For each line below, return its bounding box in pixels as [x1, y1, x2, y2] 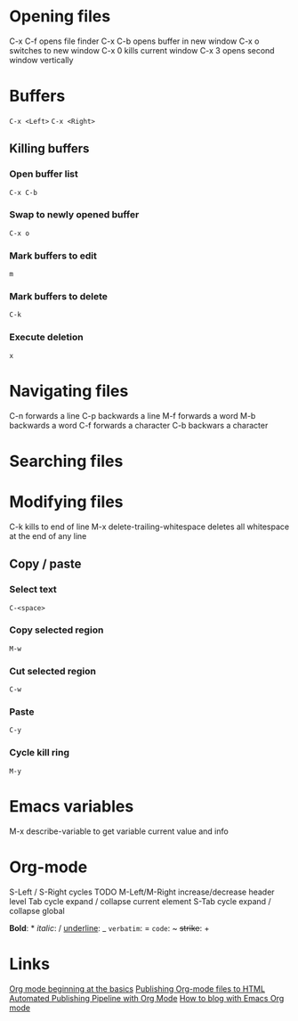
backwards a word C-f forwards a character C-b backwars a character [9, 420, 269, 430]
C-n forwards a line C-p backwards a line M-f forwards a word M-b [9, 410, 256, 421]
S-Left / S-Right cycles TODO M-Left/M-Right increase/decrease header [9, 886, 275, 897]
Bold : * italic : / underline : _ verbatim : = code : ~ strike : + [9, 922, 210, 933]
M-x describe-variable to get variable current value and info [9, 826, 229, 837]
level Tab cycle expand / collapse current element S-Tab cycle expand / [9, 895, 271, 906]
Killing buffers [9, 141, 90, 157]
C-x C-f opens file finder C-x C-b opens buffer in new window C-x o [9, 36, 260, 46]
